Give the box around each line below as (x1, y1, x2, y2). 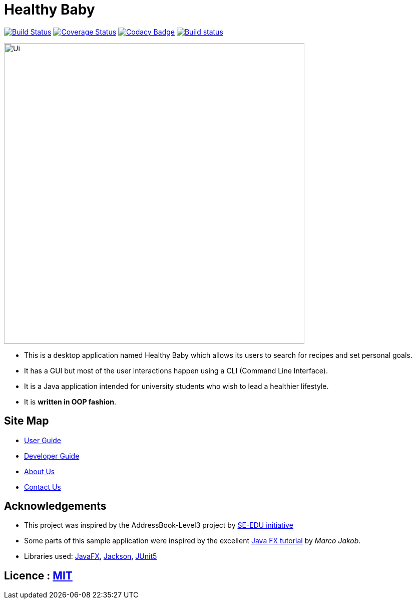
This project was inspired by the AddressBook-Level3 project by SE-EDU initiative (24, 521, 293, 530)
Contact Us (24, 482, 61, 491)
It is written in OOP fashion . (24, 397, 116, 406)
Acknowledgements (4, 500, 107, 513)
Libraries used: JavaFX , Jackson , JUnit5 (24, 552, 157, 561)
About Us (24, 467, 55, 476)
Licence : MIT (4, 569, 73, 582)
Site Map (4, 415, 49, 428)
